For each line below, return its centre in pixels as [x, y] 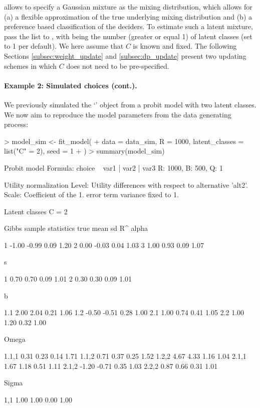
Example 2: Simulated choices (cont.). [71, 85]
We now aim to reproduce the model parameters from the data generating [118, 114]
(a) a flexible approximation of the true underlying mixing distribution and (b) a [128, 16]
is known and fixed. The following [185, 46]
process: [16, 124]
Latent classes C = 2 [36, 211]
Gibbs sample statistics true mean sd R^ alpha [76, 228]
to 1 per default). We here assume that [64, 46]
